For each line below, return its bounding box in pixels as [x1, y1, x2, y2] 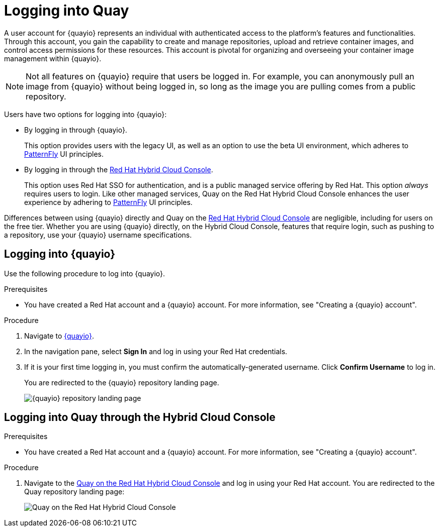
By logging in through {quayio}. [24, 125, 127, 134]
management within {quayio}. [4, 54, 102, 63]
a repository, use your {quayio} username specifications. [4, 230, 192, 239]
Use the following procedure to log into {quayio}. [4, 269, 165, 278]
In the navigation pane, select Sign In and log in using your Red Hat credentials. [24, 347, 288, 356]
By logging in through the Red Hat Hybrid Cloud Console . [24, 165, 213, 174]
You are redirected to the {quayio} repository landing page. [24, 378, 219, 387]
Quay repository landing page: [24, 487, 125, 496]
